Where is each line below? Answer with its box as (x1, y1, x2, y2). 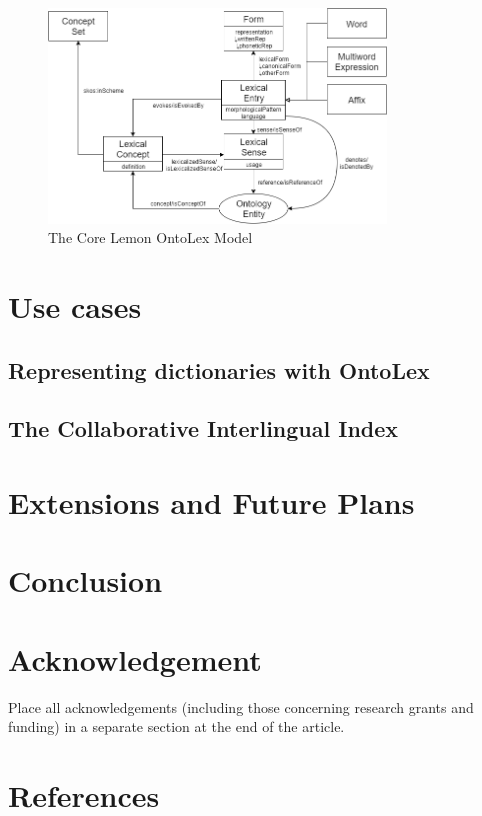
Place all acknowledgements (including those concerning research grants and (8, 696, 474, 717)
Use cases (8, 285, 142, 326)
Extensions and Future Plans (8, 481, 415, 522)
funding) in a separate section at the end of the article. (8, 716, 345, 737)
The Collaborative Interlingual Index (8, 413, 399, 444)
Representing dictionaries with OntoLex (8, 354, 430, 385)
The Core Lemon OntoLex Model (48, 227, 253, 248)
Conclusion (8, 560, 163, 601)
